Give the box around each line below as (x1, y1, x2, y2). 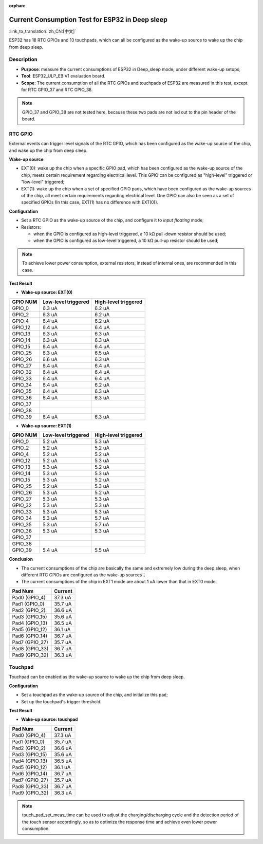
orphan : (9, 3, 26, 8)
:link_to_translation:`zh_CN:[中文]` (9, 28, 76, 34)
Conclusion (9, 556, 33, 562)
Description (9, 56, 38, 63)
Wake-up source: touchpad (21, 716, 78, 722)
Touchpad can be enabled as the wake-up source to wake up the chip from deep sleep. (9, 674, 185, 680)
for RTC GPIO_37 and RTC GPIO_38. (21, 87, 93, 92)
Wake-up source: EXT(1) (21, 422, 72, 428)
